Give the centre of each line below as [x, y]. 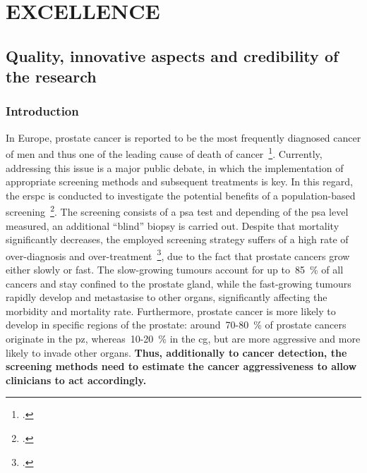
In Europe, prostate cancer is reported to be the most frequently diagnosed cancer [183, 137]
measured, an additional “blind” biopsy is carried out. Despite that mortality [173, 225]
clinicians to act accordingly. [76, 380]
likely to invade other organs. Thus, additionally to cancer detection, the [176, 352]
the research [51, 76]
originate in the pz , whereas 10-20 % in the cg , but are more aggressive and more [183, 339]
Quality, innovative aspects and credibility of [172, 55]
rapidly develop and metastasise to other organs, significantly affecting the [167, 297]
